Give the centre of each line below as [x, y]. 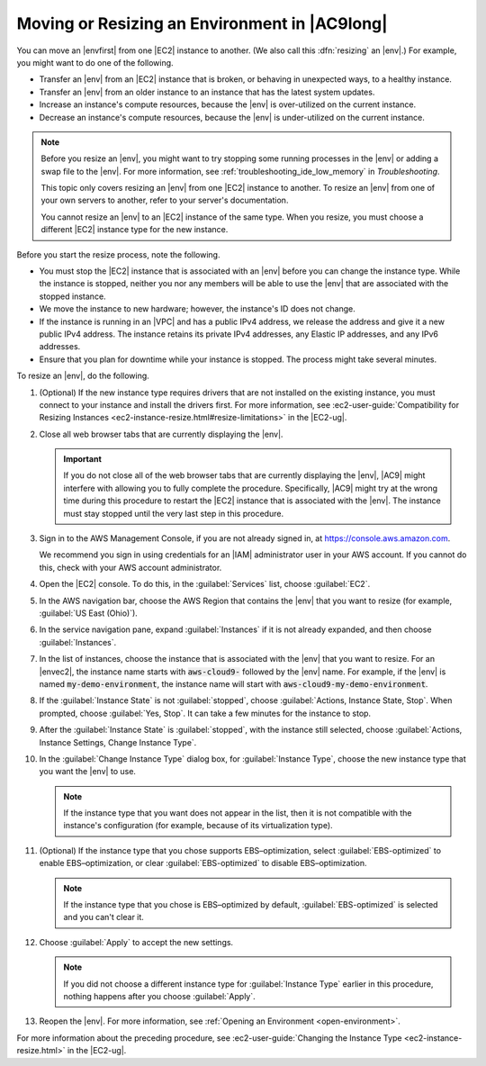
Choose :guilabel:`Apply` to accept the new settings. [136, 942]
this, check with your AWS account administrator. [130, 567]
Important [83, 459]
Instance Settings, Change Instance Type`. [118, 742]
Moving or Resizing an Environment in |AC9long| [202, 23]
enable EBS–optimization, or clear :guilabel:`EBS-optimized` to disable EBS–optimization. [203, 863]
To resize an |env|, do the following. [83, 376]
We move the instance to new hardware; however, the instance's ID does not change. [197, 309]
